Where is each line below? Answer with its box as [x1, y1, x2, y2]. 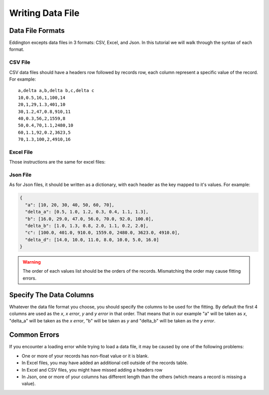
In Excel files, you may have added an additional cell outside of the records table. [21, 360, 188, 366]
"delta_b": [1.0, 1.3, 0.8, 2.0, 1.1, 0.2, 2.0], [25, 223, 149, 228]
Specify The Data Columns [9, 291, 94, 299]
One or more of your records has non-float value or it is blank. [21, 353, 149, 359]
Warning [22, 259, 41, 265]
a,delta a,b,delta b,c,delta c [18, 88, 95, 94]
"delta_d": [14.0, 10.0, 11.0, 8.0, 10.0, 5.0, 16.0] [25, 237, 159, 242]
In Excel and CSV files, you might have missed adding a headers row [21, 367, 163, 373]
